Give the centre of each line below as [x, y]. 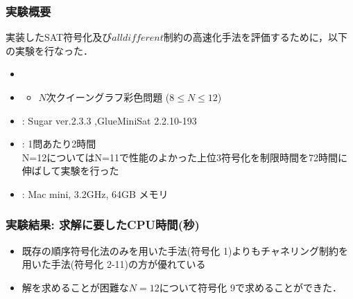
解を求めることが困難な [75, 287]
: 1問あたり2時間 [59, 144]
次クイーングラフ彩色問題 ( [108, 97]
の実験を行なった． [49, 50]
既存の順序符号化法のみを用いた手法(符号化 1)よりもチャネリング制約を [185, 250]
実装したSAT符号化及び [59, 37]
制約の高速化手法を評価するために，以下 [256, 37]
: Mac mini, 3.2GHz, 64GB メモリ [95, 193]
